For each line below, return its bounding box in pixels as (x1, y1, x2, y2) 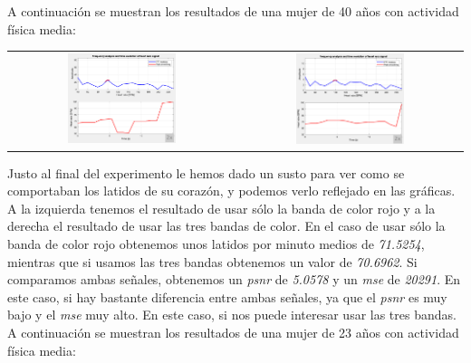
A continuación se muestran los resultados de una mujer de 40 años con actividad (7, 2, 459, 20)
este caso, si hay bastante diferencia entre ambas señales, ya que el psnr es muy (7, 287, 447, 306)
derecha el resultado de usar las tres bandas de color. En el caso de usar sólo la (7, 216, 446, 235)
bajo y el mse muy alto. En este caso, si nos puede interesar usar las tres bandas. (7, 305, 457, 324)
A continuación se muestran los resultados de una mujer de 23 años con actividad (7, 323, 459, 342)
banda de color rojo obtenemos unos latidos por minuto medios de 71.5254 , (7, 234, 425, 253)
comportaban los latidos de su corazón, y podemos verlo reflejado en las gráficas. (7, 181, 456, 200)
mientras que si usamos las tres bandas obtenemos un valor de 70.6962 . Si (7, 252, 418, 271)
